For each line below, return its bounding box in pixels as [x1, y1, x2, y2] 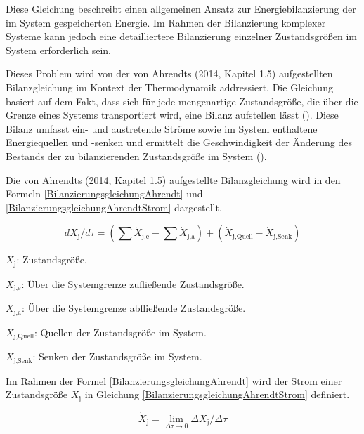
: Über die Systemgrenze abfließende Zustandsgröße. [22, 301, 246, 315]
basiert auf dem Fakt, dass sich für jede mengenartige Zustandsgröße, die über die [6, 93, 358, 108]
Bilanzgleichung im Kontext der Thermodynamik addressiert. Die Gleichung [6, 79, 333, 94]
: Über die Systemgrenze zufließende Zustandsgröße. [21, 276, 245, 291]
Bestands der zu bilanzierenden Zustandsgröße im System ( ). [6, 148, 267, 163]
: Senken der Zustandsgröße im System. [32, 349, 202, 364]
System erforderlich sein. [6, 42, 111, 57]
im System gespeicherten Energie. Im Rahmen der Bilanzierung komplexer [6, 15, 326, 29]
